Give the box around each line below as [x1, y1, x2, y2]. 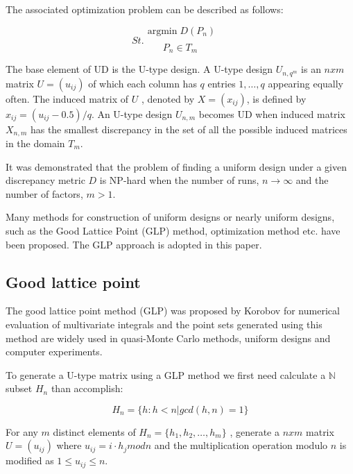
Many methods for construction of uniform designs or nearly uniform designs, [6, 210, 335, 224]
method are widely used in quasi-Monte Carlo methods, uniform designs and [6, 330, 331, 345]
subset [6, 381, 33, 396]
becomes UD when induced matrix [198, 106, 345, 121]
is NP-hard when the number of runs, [99, 173, 259, 187]
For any [6, 424, 38, 439]
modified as [6, 453, 54, 468]
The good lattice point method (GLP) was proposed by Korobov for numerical [6, 303, 340, 318]
